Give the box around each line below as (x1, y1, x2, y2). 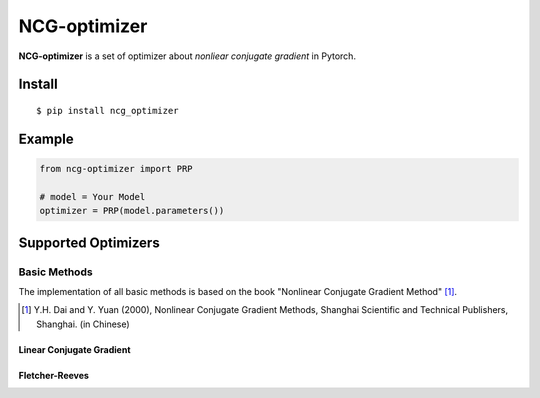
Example (18, 130, 74, 147)
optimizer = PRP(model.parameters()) (39, 205, 225, 217)
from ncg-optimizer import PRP (39, 163, 194, 174)
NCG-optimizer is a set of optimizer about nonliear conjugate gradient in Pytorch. (18, 50, 357, 62)
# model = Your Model (39, 191, 146, 202)
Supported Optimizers (18, 234, 160, 251)
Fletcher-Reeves (18, 369, 90, 381)
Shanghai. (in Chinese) (36, 318, 130, 330)
